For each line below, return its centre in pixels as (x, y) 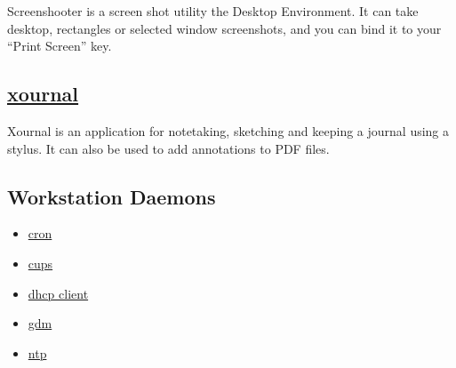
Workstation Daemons (112, 196)
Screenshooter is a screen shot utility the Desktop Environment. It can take (213, 11)
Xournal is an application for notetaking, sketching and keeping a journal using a (228, 130)
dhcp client (58, 293)
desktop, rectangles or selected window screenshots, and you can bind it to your (224, 28)
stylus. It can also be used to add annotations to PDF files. (168, 148)
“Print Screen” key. (60, 46)
